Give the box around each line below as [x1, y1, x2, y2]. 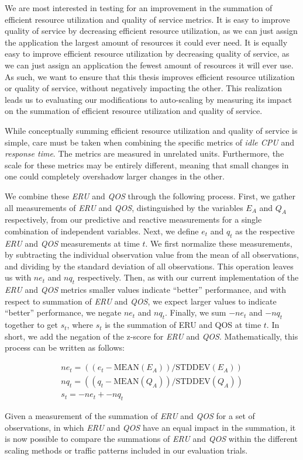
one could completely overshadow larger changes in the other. [5, 170, 225, 182]
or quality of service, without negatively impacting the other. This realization [5, 82, 282, 94]
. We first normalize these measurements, [145, 237, 292, 249]
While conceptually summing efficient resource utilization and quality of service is [5, 124, 298, 136]
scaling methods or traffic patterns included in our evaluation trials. [5, 444, 248, 456]
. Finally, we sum [165, 306, 226, 319]
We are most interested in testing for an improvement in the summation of [5, 2, 273, 13]
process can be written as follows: [5, 341, 125, 354]
